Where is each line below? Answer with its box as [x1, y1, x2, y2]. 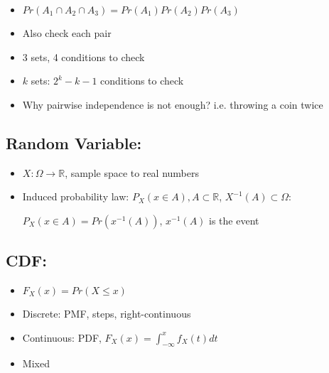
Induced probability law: [22, 189, 129, 204]
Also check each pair [22, 26, 112, 40]
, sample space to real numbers [65, 165, 200, 180]
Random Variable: [6, 131, 142, 153]
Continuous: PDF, [22, 330, 102, 345]
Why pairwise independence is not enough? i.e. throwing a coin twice [22, 97, 323, 112]
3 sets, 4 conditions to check [22, 49, 145, 64]
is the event [209, 212, 259, 227]
